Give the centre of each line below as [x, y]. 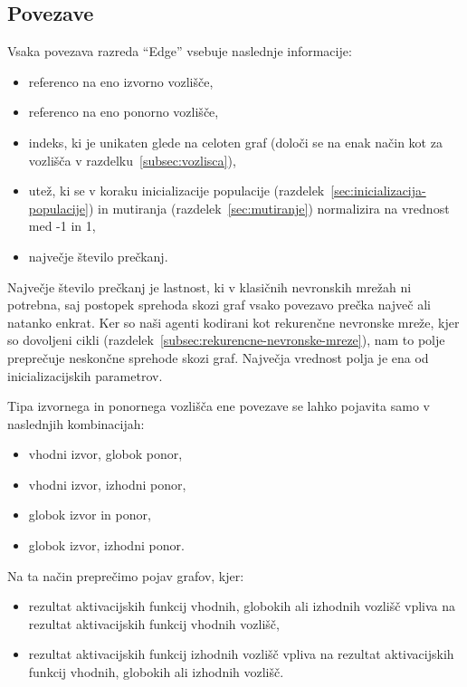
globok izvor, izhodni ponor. [106, 545]
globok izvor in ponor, [90, 515]
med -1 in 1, [62, 226]
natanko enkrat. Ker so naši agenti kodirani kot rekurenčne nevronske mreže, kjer [233, 322]
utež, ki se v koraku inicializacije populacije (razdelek [176, 191]
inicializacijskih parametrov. [85, 375]
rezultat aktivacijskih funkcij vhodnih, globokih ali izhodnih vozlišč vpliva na [242, 606]
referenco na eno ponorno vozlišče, [124, 112]
